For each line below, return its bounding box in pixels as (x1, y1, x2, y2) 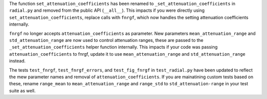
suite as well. (9, 88, 36, 94)
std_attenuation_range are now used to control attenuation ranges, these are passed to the (9, 37, 204, 43)
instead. (9, 58, 26, 64)
